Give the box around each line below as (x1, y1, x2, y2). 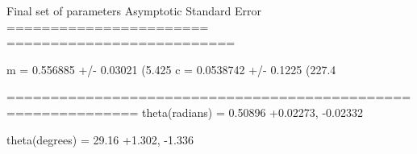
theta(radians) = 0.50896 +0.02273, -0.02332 (142, 103, 363, 120)
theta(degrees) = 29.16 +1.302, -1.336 (6, 131, 194, 148)
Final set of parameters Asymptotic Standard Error (6, 2, 261, 19)
